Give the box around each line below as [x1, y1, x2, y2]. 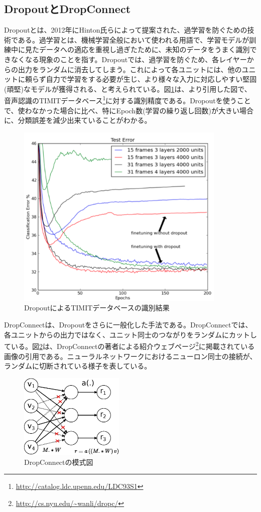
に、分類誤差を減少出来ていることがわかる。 [4, 115, 152, 125]
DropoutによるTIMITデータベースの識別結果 [24, 302, 170, 313]
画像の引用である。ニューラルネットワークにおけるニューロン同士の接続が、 [4, 351, 257, 361]
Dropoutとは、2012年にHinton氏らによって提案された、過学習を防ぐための [4, 25, 247, 35]
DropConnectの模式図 [24, 456, 93, 467]
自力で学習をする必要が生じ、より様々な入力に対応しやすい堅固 [46, 74, 257, 84]
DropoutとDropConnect [4, 1, 131, 17]
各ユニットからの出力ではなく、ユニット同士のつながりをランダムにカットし [4, 329, 257, 339]
